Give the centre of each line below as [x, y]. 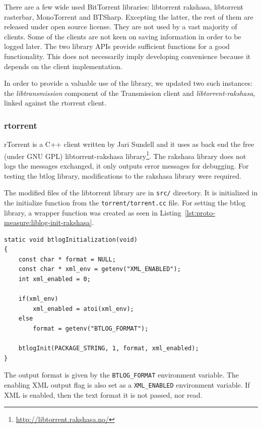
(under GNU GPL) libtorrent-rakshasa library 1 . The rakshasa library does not [125, 155]
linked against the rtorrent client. [55, 103]
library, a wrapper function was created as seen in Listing [93, 212]
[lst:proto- [200, 212]
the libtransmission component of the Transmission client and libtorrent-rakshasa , [130, 93]
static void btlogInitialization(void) [71, 239]
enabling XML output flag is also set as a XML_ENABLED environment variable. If [127, 385]
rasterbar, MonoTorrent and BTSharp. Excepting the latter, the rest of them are [129, 16]
